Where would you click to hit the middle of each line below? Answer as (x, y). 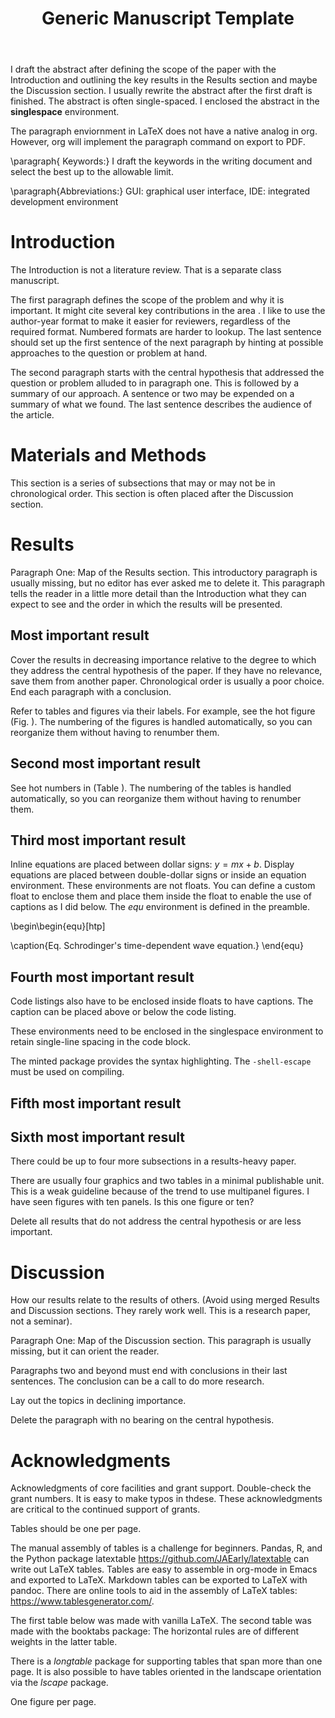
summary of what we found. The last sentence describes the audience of (161, 404)
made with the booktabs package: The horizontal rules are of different (155, 1631)
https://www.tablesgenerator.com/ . (82, 1601)
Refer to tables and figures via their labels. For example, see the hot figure (163, 711)
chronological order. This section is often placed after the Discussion (152, 494)
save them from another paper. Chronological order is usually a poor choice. (167, 681)
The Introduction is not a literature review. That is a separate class (146, 270)
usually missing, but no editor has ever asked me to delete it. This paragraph (168, 583)
